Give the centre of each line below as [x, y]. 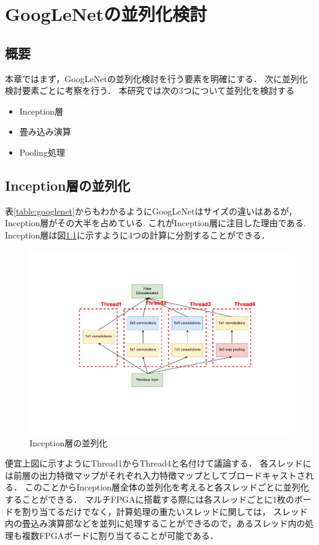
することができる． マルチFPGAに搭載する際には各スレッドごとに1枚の [150, 499]
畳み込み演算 [45, 131]
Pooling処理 [42, 152]
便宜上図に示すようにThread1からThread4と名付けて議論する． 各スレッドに [158, 463]
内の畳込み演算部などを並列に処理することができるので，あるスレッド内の [155, 523]
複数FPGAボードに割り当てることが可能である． [120, 535]
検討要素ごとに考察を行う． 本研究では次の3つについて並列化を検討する [150, 90]
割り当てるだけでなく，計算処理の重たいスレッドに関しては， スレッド [165, 511]
